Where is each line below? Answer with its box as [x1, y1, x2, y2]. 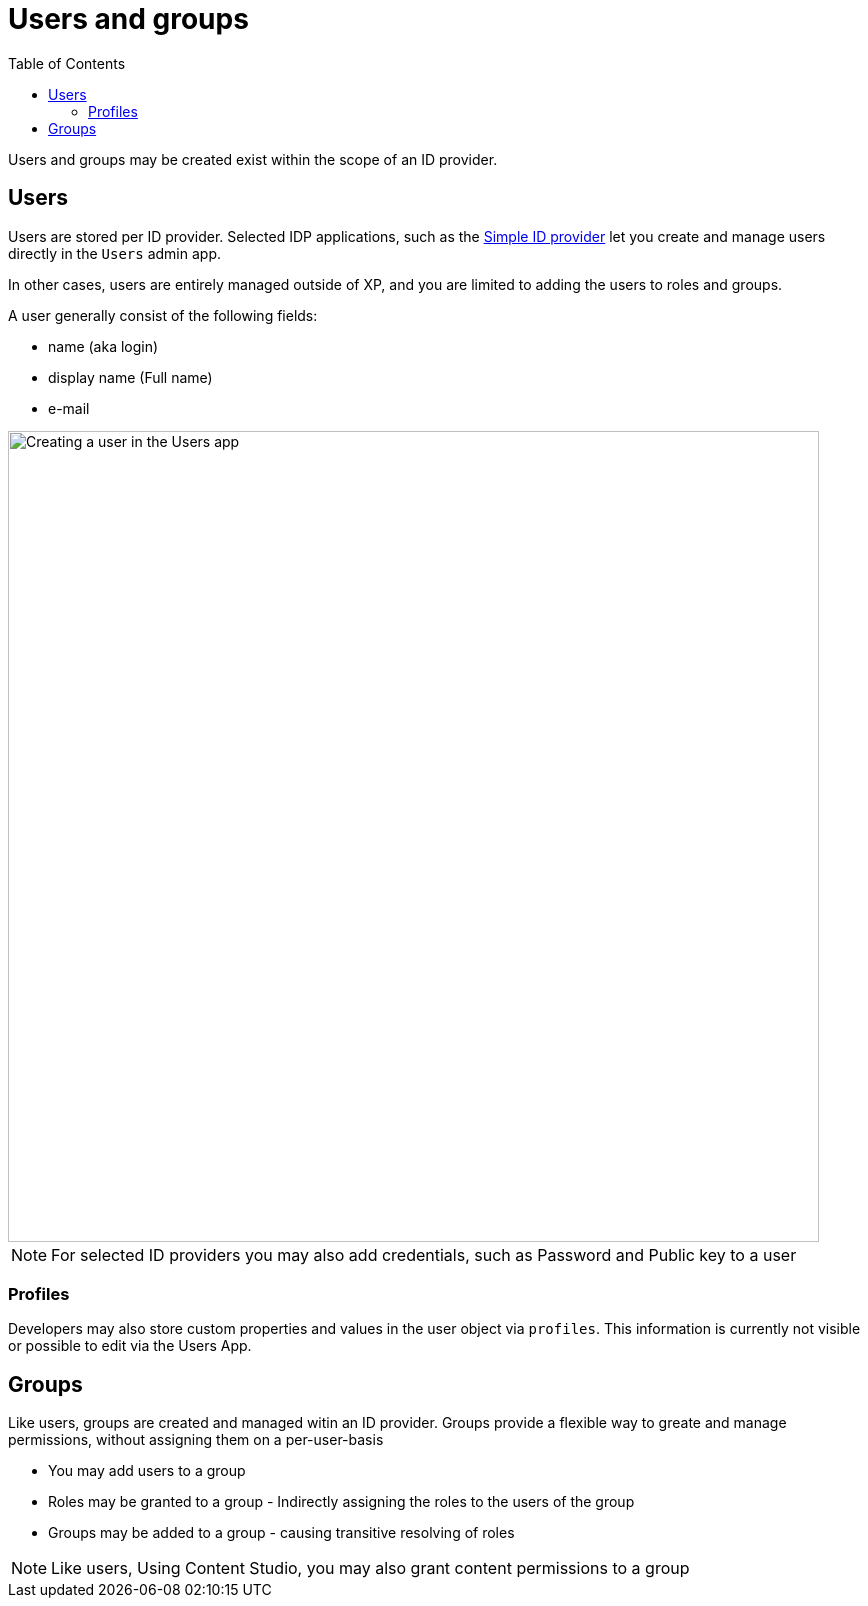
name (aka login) [48, 337, 159, 355]
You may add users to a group [48, 1462, 246, 1480]
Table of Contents [8, 54, 126, 72]
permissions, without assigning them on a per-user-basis [8, 1431, 384, 1449]
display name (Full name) [48, 368, 213, 386]
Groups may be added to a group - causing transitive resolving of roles [48, 1524, 515, 1542]
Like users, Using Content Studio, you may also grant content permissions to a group [51, 1558, 690, 1579]
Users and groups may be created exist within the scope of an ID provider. [8, 150, 498, 168]
